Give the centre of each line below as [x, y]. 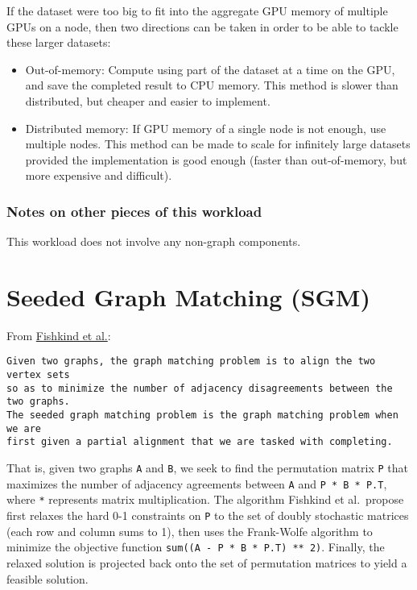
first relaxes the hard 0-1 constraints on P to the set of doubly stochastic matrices [208, 515]
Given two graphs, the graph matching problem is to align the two [191, 361]
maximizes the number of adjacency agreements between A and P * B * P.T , [197, 483]
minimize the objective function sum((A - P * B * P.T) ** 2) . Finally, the [196, 547]
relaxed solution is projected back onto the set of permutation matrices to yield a [207, 562]
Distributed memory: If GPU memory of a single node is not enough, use [206, 128]
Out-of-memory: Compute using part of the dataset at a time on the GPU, [210, 69]
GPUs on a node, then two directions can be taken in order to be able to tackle [202, 26]
